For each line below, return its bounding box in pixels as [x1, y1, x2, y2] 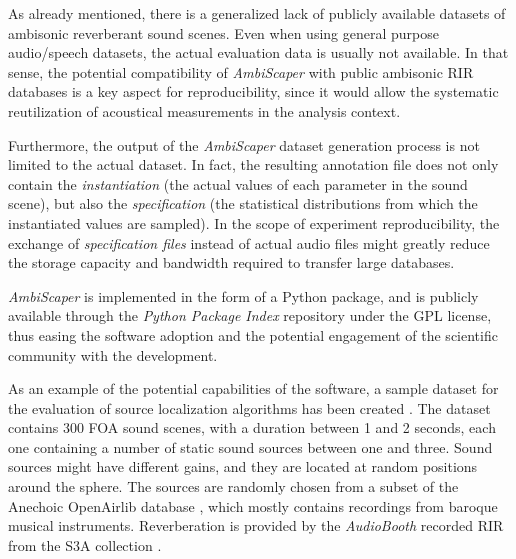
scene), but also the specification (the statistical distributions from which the [8, 193, 478, 214]
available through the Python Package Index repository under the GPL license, [8, 305, 492, 326]
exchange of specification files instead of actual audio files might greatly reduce [8, 232, 490, 253]
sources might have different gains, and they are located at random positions [8, 456, 478, 477]
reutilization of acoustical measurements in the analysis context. [8, 100, 401, 121]
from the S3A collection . [8, 534, 162, 555]
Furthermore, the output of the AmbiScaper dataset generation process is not [8, 134, 480, 155]
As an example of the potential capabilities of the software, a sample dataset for [8, 378, 499, 399]
